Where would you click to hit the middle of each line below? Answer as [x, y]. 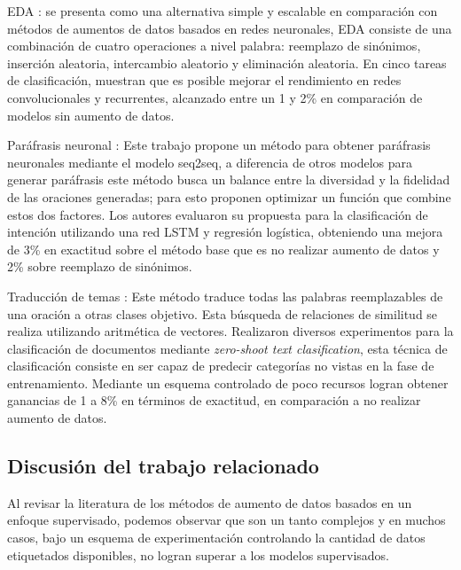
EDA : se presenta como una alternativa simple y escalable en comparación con [223, 11]
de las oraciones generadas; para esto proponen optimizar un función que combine [229, 196]
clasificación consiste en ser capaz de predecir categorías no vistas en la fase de [221, 366]
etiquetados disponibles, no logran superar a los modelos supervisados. [198, 554]
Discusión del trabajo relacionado [163, 466]
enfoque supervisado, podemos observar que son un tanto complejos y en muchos [227, 520]
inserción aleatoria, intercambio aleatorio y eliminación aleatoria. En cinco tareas [227, 62]
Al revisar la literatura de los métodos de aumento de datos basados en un [210, 502]
